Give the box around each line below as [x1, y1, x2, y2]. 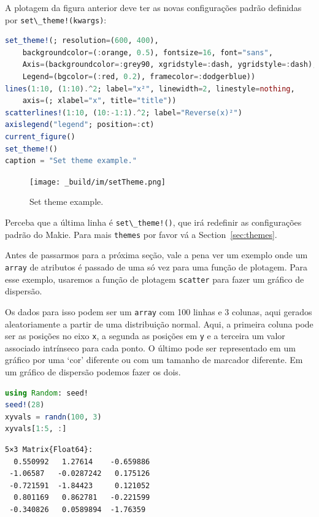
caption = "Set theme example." [5, 156, 137, 166]
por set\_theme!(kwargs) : [5, 13, 107, 26]
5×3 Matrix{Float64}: [5, 445, 93, 454]
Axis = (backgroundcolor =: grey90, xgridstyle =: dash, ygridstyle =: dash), [22, 60, 317, 69]
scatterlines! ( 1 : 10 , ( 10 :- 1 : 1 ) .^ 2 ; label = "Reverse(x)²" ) [5, 108, 242, 117]
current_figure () [5, 132, 75, 141]
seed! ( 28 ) [5, 400, 45, 410]
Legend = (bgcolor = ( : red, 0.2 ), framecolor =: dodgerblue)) [22, 72, 256, 82]
